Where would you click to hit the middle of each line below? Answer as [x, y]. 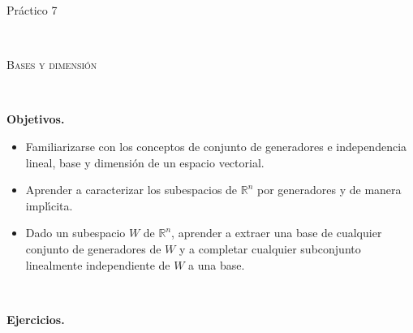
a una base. [217, 264]
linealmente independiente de [98, 264]
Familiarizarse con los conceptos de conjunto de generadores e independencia [216, 146]
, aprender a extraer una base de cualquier [277, 233]
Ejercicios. [36, 319]
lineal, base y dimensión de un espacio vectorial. [145, 162]
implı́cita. [49, 205]
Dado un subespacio [75, 233]
